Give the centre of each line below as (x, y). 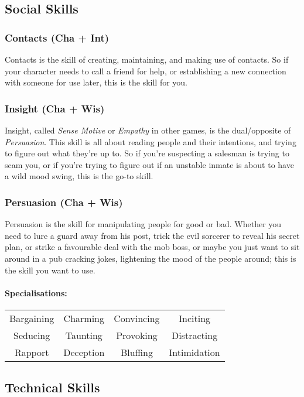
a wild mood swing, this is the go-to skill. (79, 176)
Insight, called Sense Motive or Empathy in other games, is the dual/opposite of (148, 130)
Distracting (195, 335)
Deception (84, 352)
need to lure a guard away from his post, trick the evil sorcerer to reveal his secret (152, 235)
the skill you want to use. (50, 270)
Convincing (137, 318)
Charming (84, 318)
